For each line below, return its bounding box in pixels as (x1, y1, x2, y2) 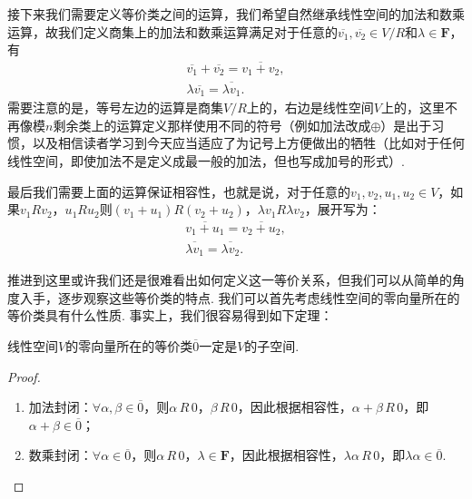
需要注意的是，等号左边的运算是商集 (7, 98, 223, 117)
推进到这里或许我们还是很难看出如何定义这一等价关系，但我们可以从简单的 (7, 270, 452, 289)
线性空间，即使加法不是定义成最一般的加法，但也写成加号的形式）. (7, 151, 405, 170)
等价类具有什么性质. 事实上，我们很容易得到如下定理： (7, 306, 333, 325)
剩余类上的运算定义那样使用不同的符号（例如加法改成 (53, 115, 371, 134)
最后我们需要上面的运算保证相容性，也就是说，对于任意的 (7, 181, 350, 201)
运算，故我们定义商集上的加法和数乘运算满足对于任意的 (7, 22, 338, 41)
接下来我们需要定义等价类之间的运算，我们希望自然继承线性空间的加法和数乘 (7, 5, 465, 23)
